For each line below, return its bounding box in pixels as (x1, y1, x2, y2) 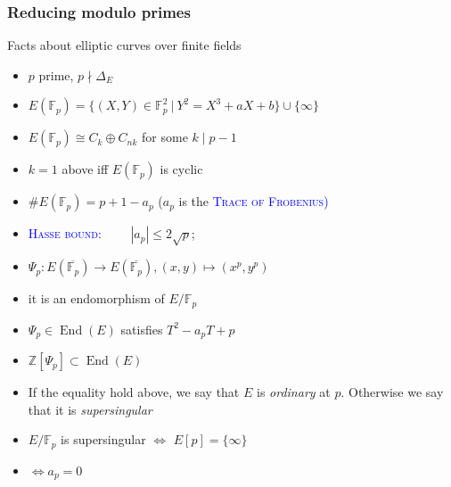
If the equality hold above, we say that (28, 383, 240, 401)
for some (142, 128, 188, 146)
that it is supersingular (28, 400, 152, 418)
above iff (61, 160, 109, 178)
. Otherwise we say (340, 383, 444, 401)
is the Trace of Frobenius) (178, 192, 329, 210)
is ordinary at (256, 383, 331, 401)
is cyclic (160, 160, 203, 178)
